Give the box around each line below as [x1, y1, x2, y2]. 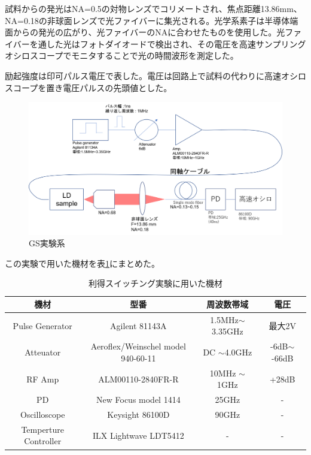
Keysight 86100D [107, 408, 170, 421]
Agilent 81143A [110, 319, 167, 332]
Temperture [21, 423, 65, 435]
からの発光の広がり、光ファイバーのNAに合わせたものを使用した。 [13, 26, 277, 38]
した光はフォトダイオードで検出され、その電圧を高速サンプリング [46, 37, 306, 50]
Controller [24, 435, 62, 447]
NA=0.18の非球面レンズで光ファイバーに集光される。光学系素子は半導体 [5, 14, 290, 26]
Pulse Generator [13, 319, 72, 332]
